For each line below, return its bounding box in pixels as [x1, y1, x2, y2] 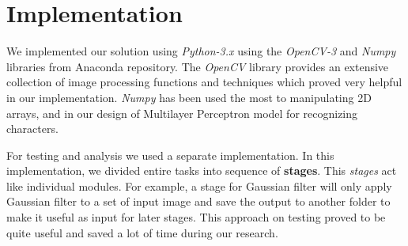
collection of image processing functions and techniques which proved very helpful [6, 74, 402, 90]
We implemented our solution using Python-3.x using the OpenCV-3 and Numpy [6, 43, 396, 59]
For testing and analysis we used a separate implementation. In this [6, 146, 334, 163]
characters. [6, 120, 59, 137]
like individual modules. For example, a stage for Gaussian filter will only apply [6, 177, 392, 194]
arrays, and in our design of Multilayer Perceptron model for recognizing [6, 104, 358, 121]
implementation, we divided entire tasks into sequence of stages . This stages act [6, 162, 397, 179]
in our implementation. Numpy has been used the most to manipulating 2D [6, 89, 372, 105]
